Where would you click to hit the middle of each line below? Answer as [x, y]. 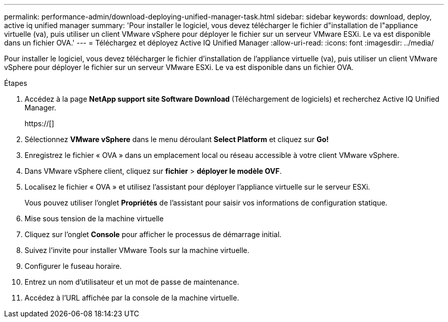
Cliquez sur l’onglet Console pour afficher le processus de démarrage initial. [153, 234]
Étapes [16, 83]
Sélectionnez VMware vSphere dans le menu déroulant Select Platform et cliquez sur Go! [177, 139]
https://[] [39, 123]
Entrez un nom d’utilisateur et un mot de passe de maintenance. [132, 282]
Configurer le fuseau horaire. [73, 266]
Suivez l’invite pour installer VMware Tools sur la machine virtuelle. [137, 250]
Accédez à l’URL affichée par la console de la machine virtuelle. [132, 298]
